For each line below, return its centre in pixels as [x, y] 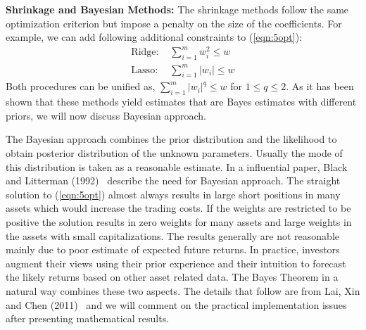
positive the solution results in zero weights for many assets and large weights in [179, 221]
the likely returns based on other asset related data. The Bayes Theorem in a [172, 277]
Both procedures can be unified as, [81, 86]
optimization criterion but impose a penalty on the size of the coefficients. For [174, 23]
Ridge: [145, 52]
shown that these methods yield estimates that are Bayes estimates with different [181, 102]
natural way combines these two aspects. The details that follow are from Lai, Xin [183, 290]
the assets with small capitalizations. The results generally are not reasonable [173, 235]
